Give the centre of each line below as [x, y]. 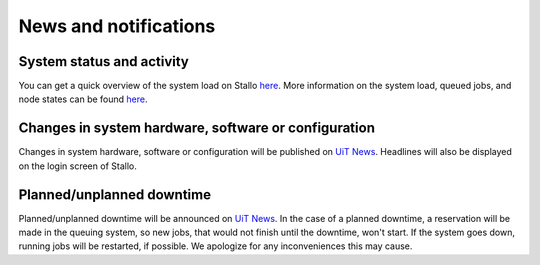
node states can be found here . [83, 99]
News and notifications [117, 26]
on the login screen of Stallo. [77, 166]
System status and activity [104, 61]
